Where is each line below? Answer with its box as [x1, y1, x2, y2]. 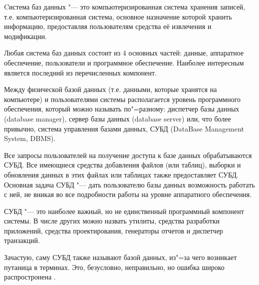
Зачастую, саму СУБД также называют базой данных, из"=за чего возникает [4, 252, 237, 262]
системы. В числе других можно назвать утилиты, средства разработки [4, 215, 220, 226]
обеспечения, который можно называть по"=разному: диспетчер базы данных [4, 103, 240, 114]
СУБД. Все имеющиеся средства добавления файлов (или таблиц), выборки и [4, 159, 241, 170]
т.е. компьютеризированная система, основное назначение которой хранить [4, 11, 232, 21]
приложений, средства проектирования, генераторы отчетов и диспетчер [4, 225, 223, 235]
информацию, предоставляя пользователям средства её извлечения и [4, 21, 212, 31]
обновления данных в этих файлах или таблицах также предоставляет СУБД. [4, 169, 239, 179]
